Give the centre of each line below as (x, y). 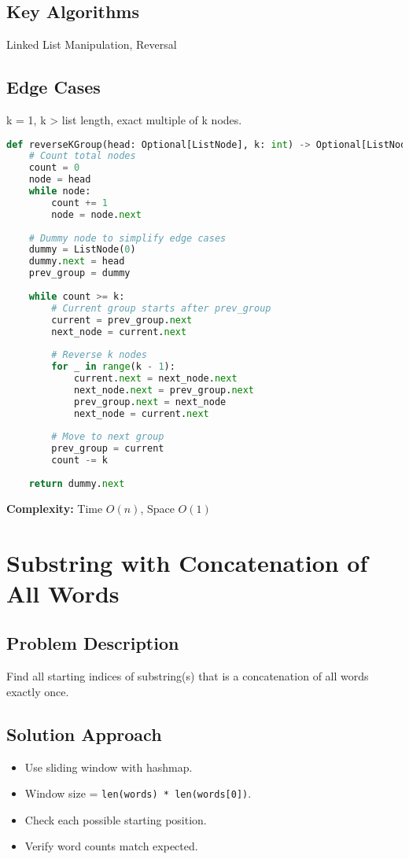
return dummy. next (77, 483)
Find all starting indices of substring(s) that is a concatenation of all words (188, 676)
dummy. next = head (77, 262)
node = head (60, 180)
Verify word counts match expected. (111, 846)
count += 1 (79, 203)
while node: (60, 192)
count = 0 (54, 168)
